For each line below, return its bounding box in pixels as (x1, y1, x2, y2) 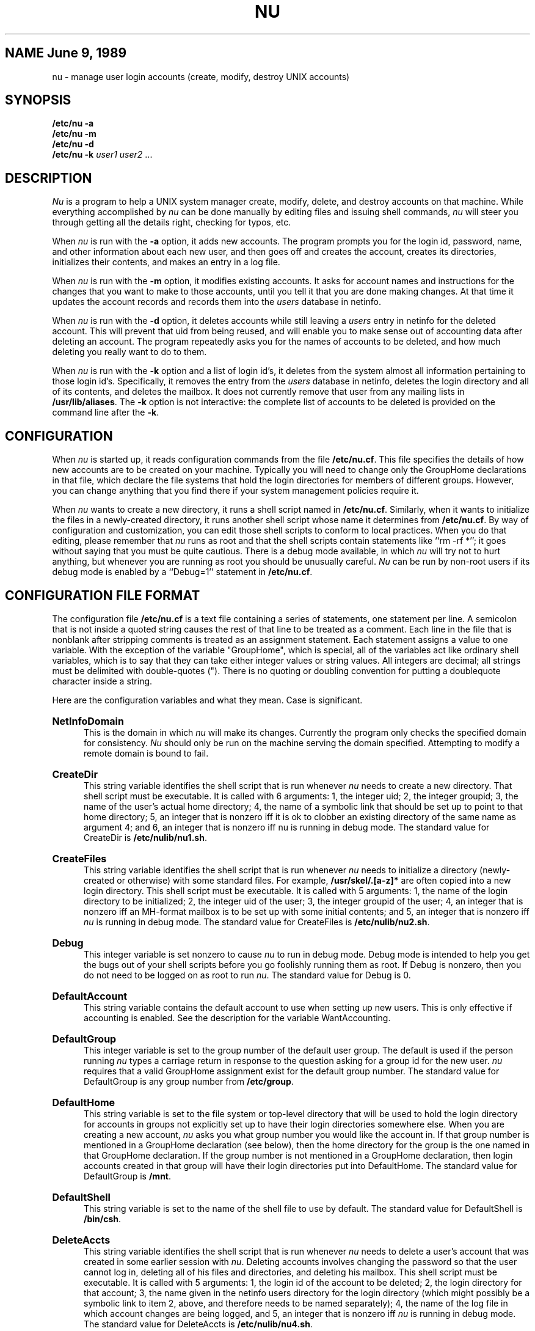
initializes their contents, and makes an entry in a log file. (52, 257, 280, 268)
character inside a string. (52, 675, 153, 686)
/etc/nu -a (52, 118, 94, 129)
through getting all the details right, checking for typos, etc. (52, 217, 291, 228)
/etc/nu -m (52, 128, 96, 139)
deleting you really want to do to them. (52, 346, 207, 358)
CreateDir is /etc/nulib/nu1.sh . (84, 832, 207, 843)
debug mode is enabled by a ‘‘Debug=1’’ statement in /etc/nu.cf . (52, 566, 313, 577)
